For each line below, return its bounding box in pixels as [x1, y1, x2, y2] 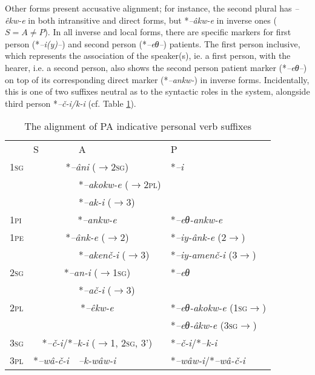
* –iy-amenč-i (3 [170, 248, 237, 262]
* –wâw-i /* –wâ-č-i [170, 353, 245, 368]
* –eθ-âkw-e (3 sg [170, 318, 238, 333]
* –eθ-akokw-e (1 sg [170, 300, 248, 315]
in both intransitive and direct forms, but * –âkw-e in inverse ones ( [28, 13, 277, 26]
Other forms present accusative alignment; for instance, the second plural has [5, 2, 292, 14]
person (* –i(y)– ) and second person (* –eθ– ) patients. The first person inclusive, [5, 37, 300, 50]
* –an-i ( [64, 265, 98, 280]
